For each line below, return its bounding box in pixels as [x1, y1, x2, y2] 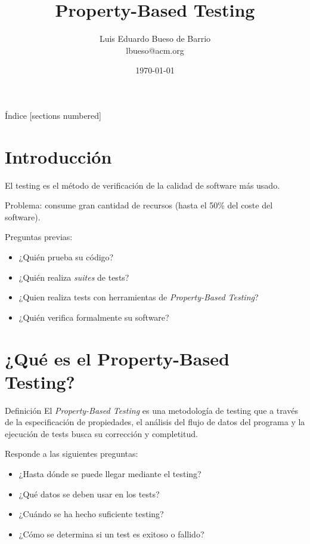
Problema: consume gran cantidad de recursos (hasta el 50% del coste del [5, 199, 273, 211]
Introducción [5, 144, 112, 168]
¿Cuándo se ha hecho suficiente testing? [18, 508, 164, 520]
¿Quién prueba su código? [18, 251, 114, 263]
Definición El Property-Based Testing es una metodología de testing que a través [5, 404, 298, 416]
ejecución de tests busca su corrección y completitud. [5, 427, 198, 439]
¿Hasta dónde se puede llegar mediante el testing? [18, 468, 201, 480]
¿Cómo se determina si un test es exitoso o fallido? [18, 527, 204, 540]
